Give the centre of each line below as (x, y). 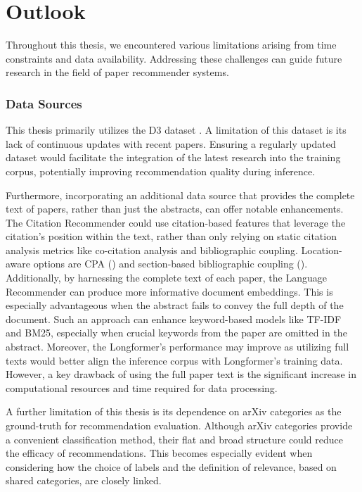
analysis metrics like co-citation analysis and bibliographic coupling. (152, 250)
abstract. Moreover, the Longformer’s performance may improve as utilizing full (177, 347)
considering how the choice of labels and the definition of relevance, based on (171, 466)
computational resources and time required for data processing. (142, 387)
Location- (322, 250)
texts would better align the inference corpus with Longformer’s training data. (174, 360)
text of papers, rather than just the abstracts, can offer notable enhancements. (175, 209)
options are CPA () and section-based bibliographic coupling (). (170, 264)
